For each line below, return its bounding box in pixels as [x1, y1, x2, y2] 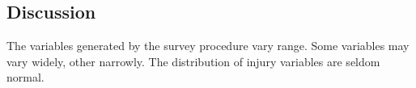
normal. [6, 69, 45, 86]
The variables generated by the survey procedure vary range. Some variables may [6, 37, 410, 54]
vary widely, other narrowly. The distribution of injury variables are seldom [6, 52, 380, 69]
